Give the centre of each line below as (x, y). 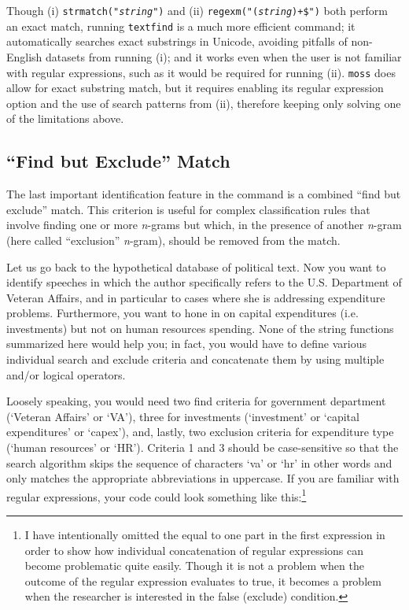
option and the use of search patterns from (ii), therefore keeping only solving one (204, 103)
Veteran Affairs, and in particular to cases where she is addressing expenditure (196, 297)
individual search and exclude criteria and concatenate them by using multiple (195, 359)
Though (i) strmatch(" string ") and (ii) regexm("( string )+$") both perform (197, 10)
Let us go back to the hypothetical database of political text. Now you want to (196, 266)
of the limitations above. (65, 118)
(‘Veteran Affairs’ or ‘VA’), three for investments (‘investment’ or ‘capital (183, 416)
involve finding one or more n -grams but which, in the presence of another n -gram (204, 225)
